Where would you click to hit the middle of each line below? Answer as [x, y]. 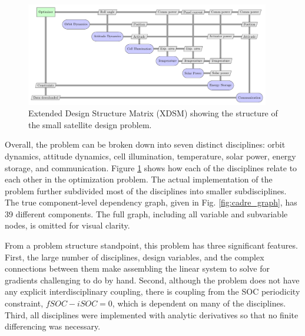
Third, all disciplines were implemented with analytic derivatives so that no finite [152, 314]
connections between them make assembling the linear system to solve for [137, 268]
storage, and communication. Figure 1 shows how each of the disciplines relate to [151, 167]
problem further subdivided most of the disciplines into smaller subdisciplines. [146, 190]
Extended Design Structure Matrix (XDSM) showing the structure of [153, 113]
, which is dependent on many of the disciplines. [199, 303]
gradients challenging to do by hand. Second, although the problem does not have [152, 280]
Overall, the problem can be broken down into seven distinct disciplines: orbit [145, 144]
